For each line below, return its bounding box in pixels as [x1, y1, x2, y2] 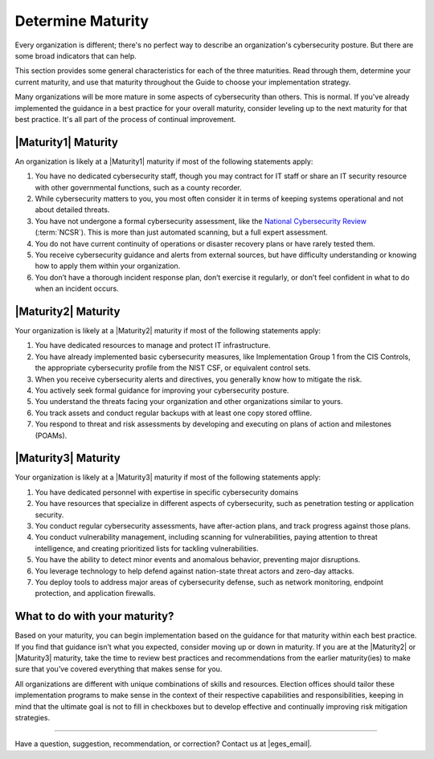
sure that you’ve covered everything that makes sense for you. [14, 664, 223, 674]
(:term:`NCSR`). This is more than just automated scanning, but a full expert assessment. [35, 227, 329, 237]
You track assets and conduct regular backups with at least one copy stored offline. [35, 408, 313, 418]
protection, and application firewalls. [35, 589, 156, 598]
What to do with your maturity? [14, 610, 174, 623]
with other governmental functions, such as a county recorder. [35, 182, 243, 192]
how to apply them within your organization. [35, 261, 181, 271]
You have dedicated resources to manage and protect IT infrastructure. [35, 341, 271, 350]
